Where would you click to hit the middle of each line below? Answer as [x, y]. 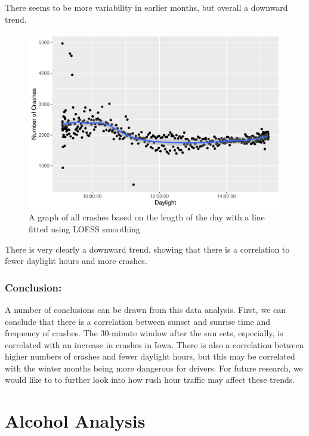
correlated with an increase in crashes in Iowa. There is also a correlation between [154, 344]
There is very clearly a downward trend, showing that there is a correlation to [147, 249]
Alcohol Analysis [75, 421]
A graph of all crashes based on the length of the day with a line [147, 217]
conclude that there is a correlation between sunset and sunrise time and [138, 321]
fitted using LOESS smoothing [84, 228]
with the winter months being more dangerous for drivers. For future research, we [154, 368]
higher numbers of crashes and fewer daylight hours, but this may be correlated [150, 356]
